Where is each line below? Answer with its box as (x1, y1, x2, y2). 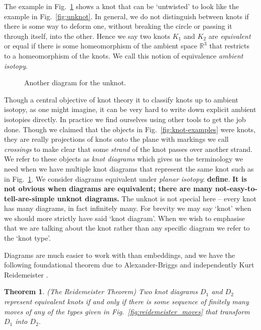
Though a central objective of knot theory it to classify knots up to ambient (4, 94, 239, 104)
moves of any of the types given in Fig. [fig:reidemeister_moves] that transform (4, 306, 250, 316)
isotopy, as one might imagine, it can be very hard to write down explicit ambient (4, 104, 256, 115)
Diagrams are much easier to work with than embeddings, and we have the (4, 249, 235, 260)
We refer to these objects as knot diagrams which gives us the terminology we (4, 153, 243, 164)
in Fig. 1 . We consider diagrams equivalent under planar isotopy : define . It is (4, 173, 247, 184)
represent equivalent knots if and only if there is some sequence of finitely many (4, 296, 249, 307)
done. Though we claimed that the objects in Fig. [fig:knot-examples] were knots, (4, 124, 256, 134)
